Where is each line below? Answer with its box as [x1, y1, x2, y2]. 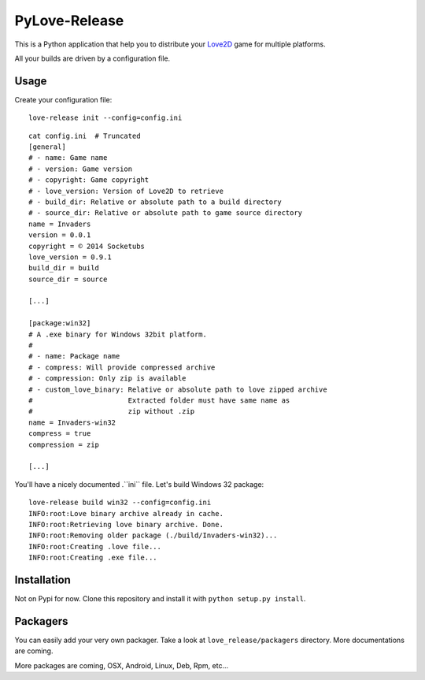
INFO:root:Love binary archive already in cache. [28, 509, 224, 518]
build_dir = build [28, 264, 100, 273]
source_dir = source [28, 274, 108, 284]
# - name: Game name [28, 154, 108, 162]
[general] [28, 143, 66, 151]
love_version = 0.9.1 [28, 252, 112, 262]
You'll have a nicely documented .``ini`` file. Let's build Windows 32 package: [14, 479, 264, 489]
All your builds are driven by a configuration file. [14, 54, 171, 63]
